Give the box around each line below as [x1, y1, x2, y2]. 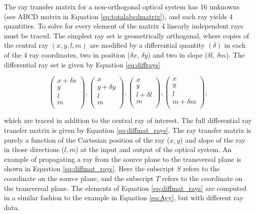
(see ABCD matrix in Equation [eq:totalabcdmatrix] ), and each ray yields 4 [4, 11, 233, 21]
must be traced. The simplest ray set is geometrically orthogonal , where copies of [4, 30, 249, 40]
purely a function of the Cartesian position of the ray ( [4, 134, 170, 145]
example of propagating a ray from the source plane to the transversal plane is [4, 153, 241, 164]
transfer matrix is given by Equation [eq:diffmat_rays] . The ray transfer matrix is [4, 124, 252, 135]
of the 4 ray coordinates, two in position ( [4, 49, 130, 60]
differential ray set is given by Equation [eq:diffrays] [4, 59, 160, 69]
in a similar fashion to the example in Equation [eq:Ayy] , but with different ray [4, 192, 244, 203]
